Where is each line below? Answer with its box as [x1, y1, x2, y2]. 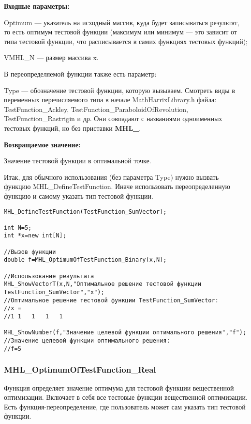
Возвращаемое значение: [4, 139, 81, 149]
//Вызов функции [4, 248, 56, 255]
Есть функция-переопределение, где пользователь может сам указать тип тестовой [4, 401, 246, 411]
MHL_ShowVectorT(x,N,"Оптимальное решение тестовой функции [4, 281, 202, 288]
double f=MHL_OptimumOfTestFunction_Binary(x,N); [4, 256, 167, 264]
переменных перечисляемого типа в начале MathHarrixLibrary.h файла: [4, 94, 217, 105]
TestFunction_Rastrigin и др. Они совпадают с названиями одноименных [4, 113, 222, 124]
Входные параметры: [4, 1, 70, 11]
